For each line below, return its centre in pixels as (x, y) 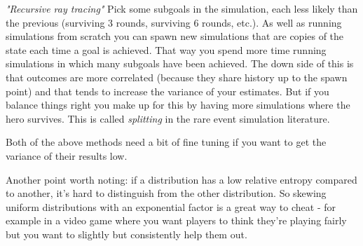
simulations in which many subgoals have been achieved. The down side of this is (180, 63)
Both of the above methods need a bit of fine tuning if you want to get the (166, 142)
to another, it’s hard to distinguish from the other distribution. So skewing (166, 193)
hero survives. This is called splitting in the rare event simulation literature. (168, 118)
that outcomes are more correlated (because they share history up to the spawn (177, 77)
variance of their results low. (67, 155)
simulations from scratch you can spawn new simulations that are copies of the (175, 36)
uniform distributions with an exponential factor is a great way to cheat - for (171, 206)
